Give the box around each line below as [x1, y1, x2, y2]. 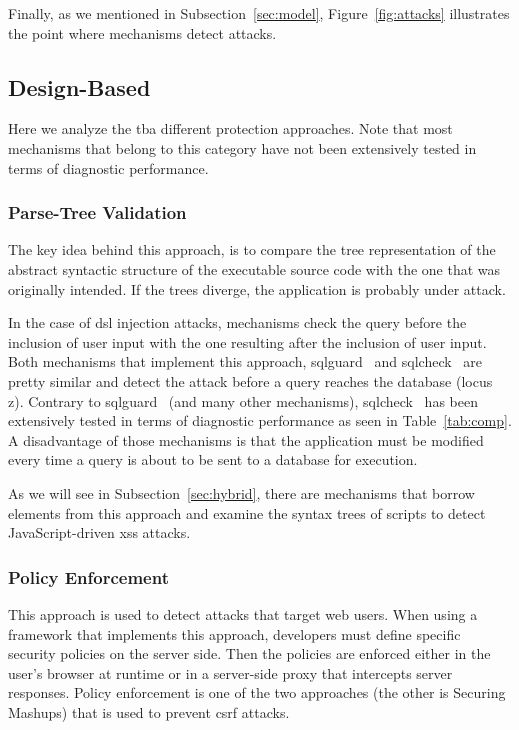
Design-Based [8, 71, 151, 102]
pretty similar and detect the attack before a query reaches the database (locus [8, 370, 493, 391]
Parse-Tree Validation [8, 200, 187, 225]
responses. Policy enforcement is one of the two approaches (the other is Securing [8, 682, 506, 703]
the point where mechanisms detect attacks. [8, 22, 277, 43]
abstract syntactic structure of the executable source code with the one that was [8, 258, 501, 279]
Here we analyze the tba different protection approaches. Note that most [8, 118, 453, 139]
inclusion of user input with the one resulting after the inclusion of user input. [8, 331, 487, 352]
